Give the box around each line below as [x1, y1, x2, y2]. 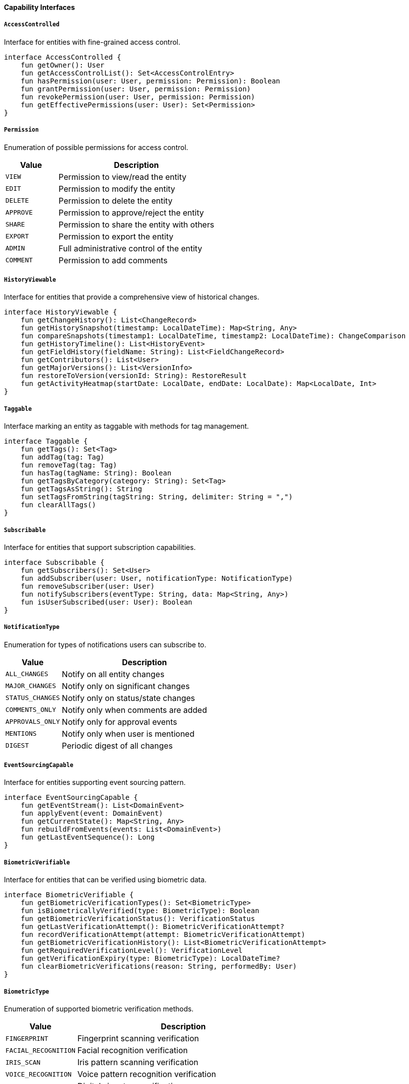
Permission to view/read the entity [59, 171, 187, 182]
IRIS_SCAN [5, 1058, 41, 1066]
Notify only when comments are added [62, 704, 207, 715]
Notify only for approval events [62, 716, 177, 727]
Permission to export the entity [59, 231, 174, 241]
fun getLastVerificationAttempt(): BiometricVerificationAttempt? [20, 923, 284, 931]
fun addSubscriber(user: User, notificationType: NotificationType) [20, 574, 293, 582]
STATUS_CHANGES [5, 694, 60, 702]
